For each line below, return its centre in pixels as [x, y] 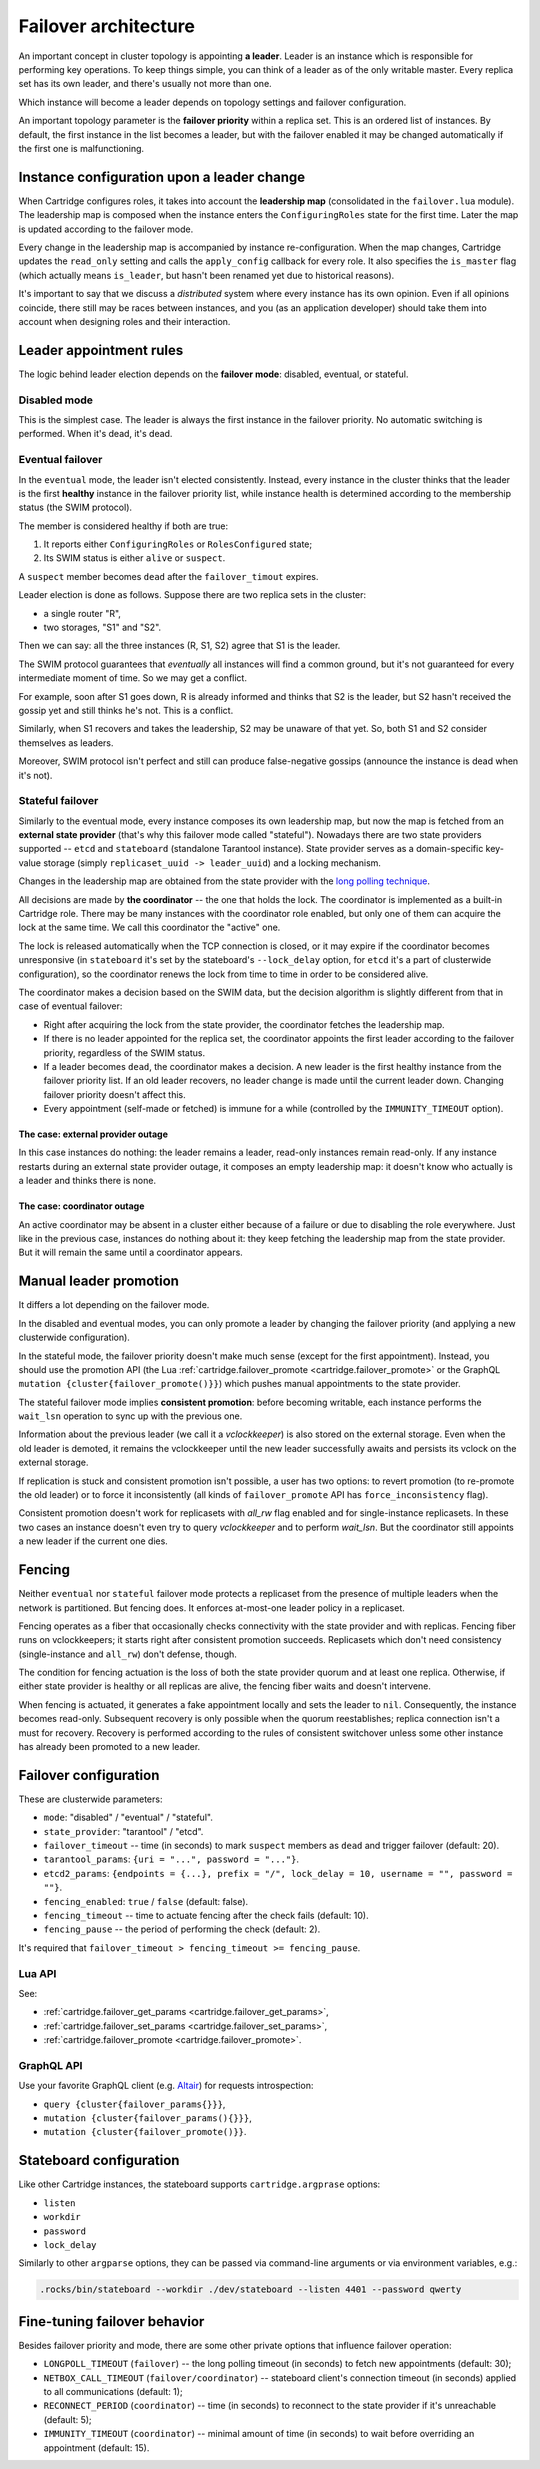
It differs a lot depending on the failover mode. [114, 1305]
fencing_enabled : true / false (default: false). [146, 1901]
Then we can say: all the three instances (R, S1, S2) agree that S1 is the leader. [179, 646]
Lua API [37, 1973]
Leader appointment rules [101, 350]
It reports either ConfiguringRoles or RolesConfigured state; [178, 544]
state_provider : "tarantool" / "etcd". [123, 1831]
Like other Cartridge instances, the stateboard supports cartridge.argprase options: [199, 2184]
